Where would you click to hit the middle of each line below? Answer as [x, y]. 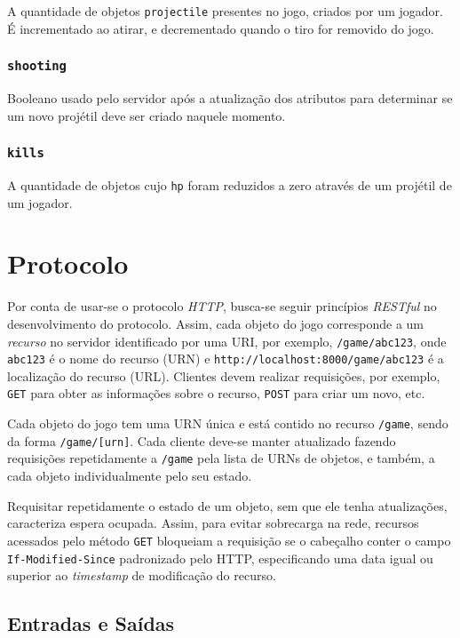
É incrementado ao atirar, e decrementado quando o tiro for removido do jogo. [221, 28]
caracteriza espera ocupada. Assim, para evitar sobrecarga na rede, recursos [213, 523]
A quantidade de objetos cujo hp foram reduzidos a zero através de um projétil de [230, 185]
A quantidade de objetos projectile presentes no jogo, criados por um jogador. [225, 11]
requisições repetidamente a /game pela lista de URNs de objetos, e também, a [221, 458]
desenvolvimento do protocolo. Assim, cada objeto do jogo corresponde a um [216, 323]
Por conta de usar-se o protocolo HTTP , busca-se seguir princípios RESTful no [222, 306]
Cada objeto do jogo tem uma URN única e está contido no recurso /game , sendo [228, 423]
